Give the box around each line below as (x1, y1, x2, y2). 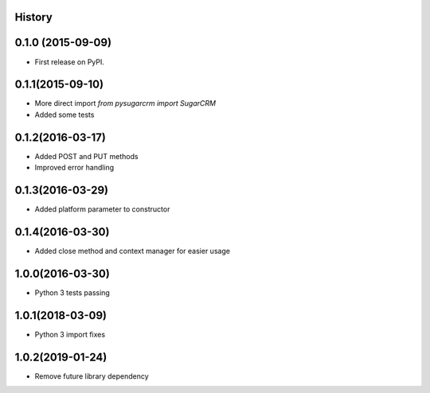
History (14, 10, 53, 24)
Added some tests (34, 110, 95, 119)
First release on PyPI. (34, 56, 105, 67)
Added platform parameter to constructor (34, 204, 170, 214)
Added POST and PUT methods (34, 151, 139, 161)
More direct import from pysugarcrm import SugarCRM (34, 99, 217, 108)
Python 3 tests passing (34, 287, 111, 298)
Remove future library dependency (34, 371, 149, 381)
